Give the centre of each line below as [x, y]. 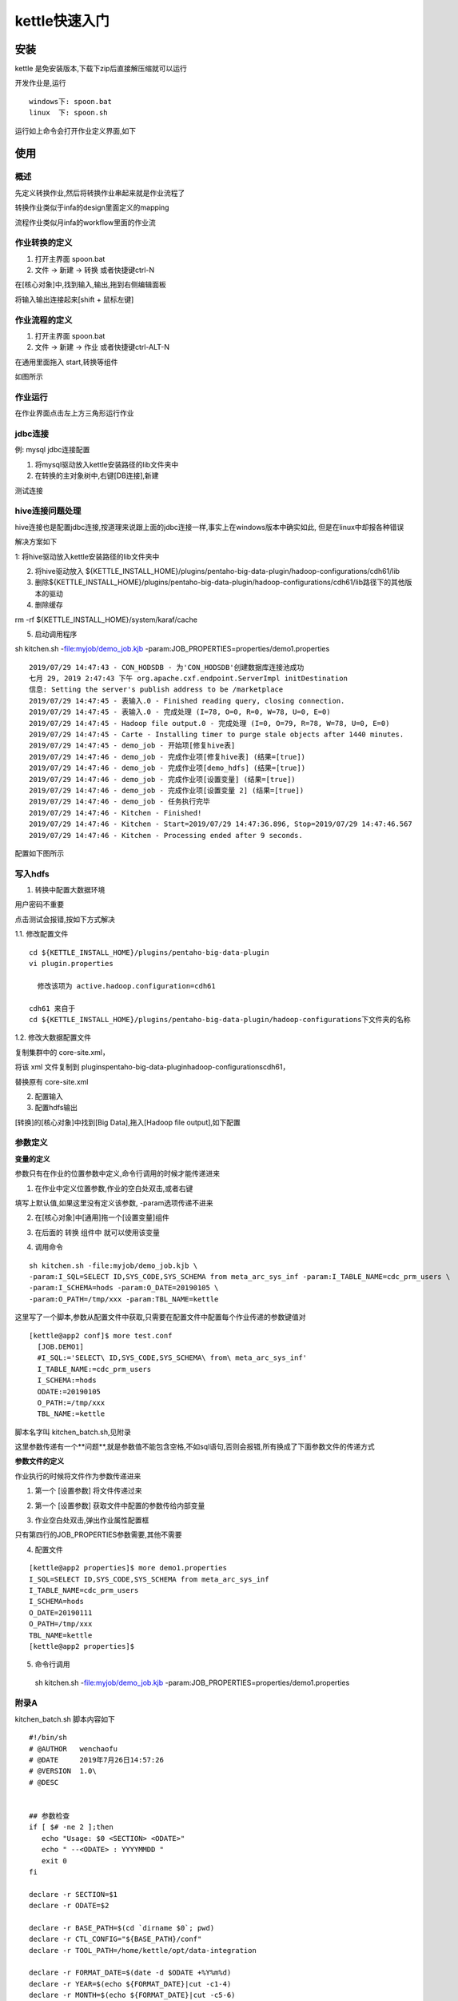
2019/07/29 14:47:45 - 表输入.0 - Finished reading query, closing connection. [187, 701]
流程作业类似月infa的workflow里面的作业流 [85, 222]
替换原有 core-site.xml [52, 1081]
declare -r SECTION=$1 [74, 1894]
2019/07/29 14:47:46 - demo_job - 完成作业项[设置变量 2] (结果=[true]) [167, 790]
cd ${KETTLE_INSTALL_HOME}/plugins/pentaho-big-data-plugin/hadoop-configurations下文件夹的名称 [220, 1019]
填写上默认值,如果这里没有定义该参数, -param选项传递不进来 [114, 1203]
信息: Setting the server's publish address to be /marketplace [156, 690]
